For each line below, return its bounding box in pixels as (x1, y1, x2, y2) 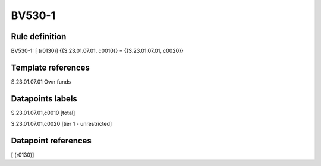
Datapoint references (11, 136, 92, 146)
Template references (11, 62, 90, 72)
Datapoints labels (11, 94, 77, 104)
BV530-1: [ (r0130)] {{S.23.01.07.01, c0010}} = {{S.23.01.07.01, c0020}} (11, 47, 184, 55)
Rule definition (11, 31, 67, 41)
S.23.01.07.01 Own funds (11, 78, 71, 85)
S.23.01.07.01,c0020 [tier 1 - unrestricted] (11, 120, 112, 127)
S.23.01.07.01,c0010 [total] (11, 109, 75, 116)
